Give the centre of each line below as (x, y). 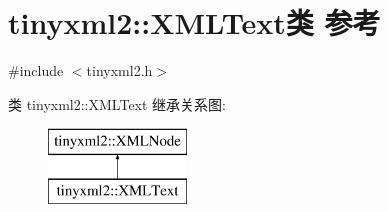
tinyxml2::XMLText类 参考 (194, 22)
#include (36, 70)
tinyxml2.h (119, 70)
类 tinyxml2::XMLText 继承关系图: (117, 103)
